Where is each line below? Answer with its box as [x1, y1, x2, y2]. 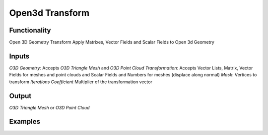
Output [9, 92, 32, 100]
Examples [9, 117, 41, 126]
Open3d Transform [9, 7, 90, 18]
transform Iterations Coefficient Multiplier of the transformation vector [9, 79, 152, 85]
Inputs [9, 52, 30, 60]
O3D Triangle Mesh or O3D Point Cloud [9, 104, 90, 110]
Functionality [9, 26, 51, 34]
